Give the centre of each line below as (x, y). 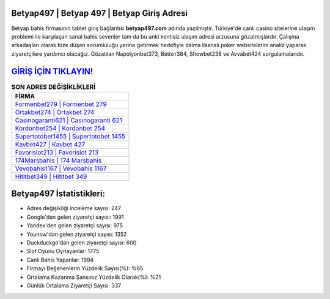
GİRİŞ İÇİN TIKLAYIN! (52, 71)
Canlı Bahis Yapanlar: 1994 (60, 260)
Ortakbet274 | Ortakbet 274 (55, 112)
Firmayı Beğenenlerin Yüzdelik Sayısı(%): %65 (85, 268)
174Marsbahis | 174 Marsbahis (58, 161)
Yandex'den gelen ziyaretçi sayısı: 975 (75, 225)
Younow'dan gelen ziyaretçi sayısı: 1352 (77, 234)
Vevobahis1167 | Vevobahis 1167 (61, 168)
